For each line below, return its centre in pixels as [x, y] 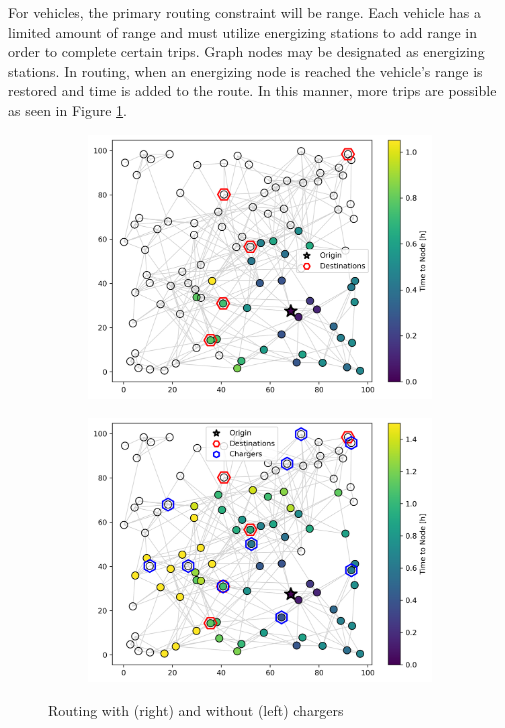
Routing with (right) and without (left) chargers [196, 709]
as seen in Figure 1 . [67, 109]
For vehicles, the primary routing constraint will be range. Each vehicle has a [244, 12]
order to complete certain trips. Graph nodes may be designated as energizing [246, 51]
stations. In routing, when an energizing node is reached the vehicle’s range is [245, 70]
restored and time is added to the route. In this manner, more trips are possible [252, 90]
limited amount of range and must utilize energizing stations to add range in [242, 31]
